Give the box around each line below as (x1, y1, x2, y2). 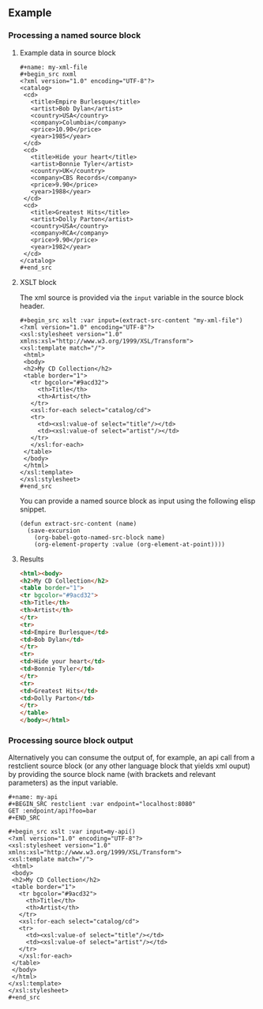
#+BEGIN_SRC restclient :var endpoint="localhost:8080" (8, 801, 196, 808)
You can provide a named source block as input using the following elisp (19, 496, 256, 505)
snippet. (19, 504, 47, 514)
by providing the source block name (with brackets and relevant (8, 770, 216, 779)
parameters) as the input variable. (8, 778, 118, 788)
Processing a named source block (8, 30, 141, 41)
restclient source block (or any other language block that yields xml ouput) (8, 761, 251, 771)
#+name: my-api (8, 793, 58, 801)
